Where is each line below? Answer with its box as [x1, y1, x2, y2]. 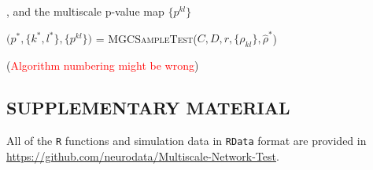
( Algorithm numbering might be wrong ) [6, 57, 199, 74]
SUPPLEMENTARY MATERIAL [6, 96, 290, 120]
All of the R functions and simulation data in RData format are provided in [6, 132, 367, 148]
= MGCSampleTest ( [95, 30, 198, 46]
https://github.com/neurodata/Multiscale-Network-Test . [6, 147, 279, 164]
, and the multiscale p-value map [6, 3, 164, 19]
